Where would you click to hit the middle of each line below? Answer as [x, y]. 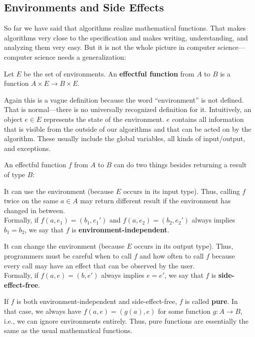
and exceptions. [27, 148]
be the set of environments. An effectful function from [109, 73]
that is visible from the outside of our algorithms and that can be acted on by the [128, 129]
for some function [184, 311]
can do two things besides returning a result [180, 165]
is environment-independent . [121, 229]
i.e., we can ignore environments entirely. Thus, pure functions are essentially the [126, 320]
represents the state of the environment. [104, 119]
